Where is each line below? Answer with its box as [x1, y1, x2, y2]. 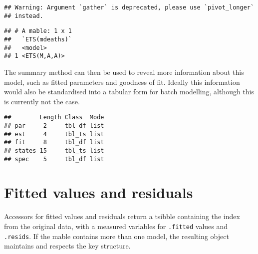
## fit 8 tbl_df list [4, 139, 104, 146]
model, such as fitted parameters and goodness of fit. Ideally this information [4, 76, 240, 87]
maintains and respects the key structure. [4, 241, 131, 251]
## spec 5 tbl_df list [4, 155, 104, 163]
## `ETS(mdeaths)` [4, 35, 72, 43]
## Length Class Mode [4, 114, 104, 121]
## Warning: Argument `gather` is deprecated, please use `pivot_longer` [4, 4, 255, 11]
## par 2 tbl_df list [4, 122, 104, 129]
